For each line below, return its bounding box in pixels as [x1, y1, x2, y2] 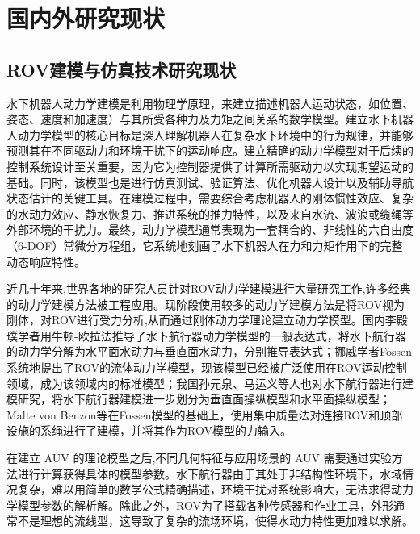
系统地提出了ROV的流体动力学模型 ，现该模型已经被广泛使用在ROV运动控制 [6, 359, 407, 376]
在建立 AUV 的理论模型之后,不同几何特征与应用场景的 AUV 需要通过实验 [6, 449, 392, 466]
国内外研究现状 [6, 2, 166, 35]
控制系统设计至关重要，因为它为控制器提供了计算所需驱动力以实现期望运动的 [6, 157, 414, 174]
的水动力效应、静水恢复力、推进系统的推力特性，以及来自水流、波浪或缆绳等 [6, 205, 414, 222]
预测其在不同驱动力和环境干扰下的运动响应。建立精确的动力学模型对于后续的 [6, 142, 414, 159]
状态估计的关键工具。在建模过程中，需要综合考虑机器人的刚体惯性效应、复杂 [6, 190, 414, 207]
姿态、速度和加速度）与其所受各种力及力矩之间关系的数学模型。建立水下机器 [6, 111, 414, 127]
